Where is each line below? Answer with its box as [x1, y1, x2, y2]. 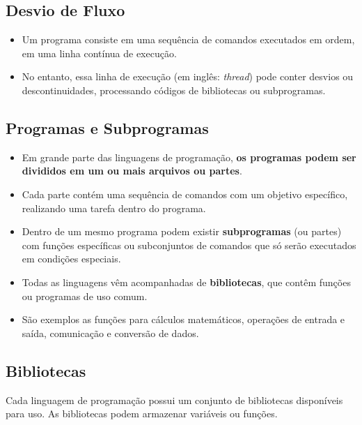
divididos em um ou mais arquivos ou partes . [22, 163, 242, 178]
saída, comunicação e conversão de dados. [22, 325, 199, 340]
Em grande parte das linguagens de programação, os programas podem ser [22, 149, 356, 164]
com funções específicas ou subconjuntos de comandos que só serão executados [22, 237, 356, 252]
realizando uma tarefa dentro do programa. [22, 200, 206, 215]
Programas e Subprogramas [6, 117, 209, 138]
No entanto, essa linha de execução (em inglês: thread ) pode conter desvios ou [22, 69, 354, 84]
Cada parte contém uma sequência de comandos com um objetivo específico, [22, 186, 348, 201]
